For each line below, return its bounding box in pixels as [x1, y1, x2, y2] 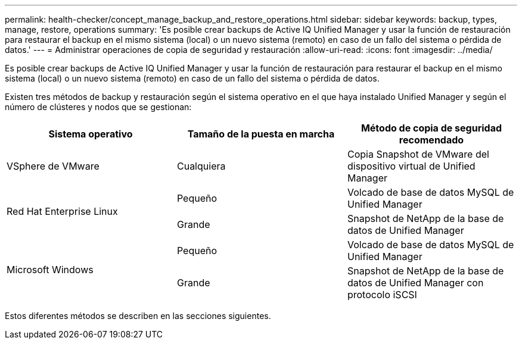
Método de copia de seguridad [361, 122, 502, 134]
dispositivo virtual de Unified [347, 160, 476, 172]
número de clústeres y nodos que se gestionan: [5, 102, 192, 112]
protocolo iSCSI [347, 289, 417, 301]
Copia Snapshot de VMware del [347, 148, 489, 160]
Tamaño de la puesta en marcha [187, 128, 335, 140]
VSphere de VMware [7, 160, 100, 172]
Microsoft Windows [7, 264, 94, 276]
